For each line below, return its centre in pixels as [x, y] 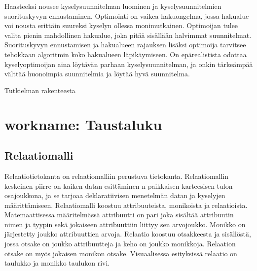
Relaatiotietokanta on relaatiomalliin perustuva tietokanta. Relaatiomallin [117, 176]
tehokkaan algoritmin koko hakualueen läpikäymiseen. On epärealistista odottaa [126, 54]
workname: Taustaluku [83, 124]
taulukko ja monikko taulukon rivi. [57, 263]
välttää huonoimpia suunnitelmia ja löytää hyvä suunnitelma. [97, 74]
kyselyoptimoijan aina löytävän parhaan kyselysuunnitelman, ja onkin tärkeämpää [129, 64]
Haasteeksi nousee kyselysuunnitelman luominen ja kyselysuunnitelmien [113, 6]
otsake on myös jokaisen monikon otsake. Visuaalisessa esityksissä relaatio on [121, 253]
